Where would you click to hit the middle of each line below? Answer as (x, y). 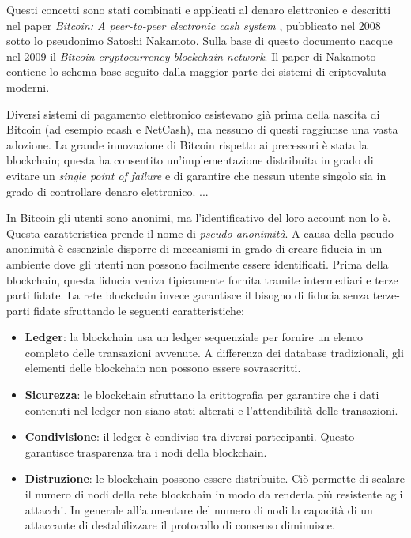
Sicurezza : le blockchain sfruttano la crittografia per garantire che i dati (202, 395)
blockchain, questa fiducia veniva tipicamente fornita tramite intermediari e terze (202, 279)
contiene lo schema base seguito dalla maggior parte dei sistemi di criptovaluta (197, 71)
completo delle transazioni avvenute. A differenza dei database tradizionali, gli (214, 352)
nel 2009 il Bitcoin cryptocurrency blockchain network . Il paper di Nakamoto (191, 56)
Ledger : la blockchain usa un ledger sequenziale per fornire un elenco (194, 337)
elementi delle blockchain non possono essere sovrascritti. (163, 368)
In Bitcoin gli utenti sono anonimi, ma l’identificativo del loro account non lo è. (199, 218)
